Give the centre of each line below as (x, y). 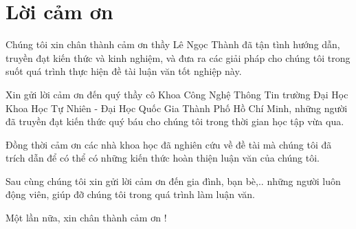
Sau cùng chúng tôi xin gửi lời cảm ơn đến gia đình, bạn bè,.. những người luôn (173, 181)
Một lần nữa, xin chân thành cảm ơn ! (86, 218)
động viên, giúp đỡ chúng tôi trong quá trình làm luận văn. (130, 194)
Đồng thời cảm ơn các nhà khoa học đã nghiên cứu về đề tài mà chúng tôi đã (169, 144)
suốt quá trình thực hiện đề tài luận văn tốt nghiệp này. (124, 71)
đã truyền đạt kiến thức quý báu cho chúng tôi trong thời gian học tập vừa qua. (175, 121)
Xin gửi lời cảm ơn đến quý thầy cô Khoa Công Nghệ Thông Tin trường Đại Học (177, 94)
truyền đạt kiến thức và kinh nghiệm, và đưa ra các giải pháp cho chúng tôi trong (178, 57)
